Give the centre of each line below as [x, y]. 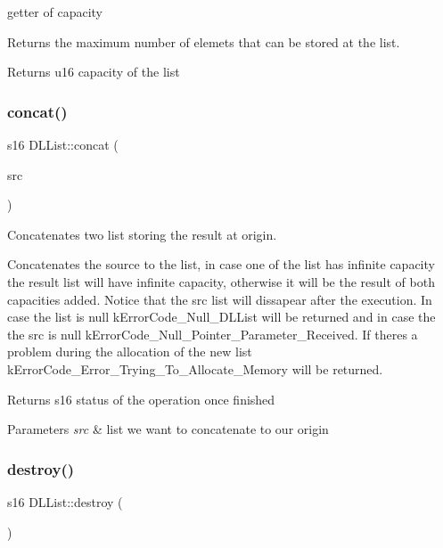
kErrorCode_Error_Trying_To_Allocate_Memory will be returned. [195, 368]
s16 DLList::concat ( [63, 144]
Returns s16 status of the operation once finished [141, 399]
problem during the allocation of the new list [130, 352]
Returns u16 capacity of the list [94, 72]
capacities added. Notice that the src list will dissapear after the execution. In [220, 299]
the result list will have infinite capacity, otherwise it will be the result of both [221, 281]
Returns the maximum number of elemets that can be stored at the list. [204, 41]
